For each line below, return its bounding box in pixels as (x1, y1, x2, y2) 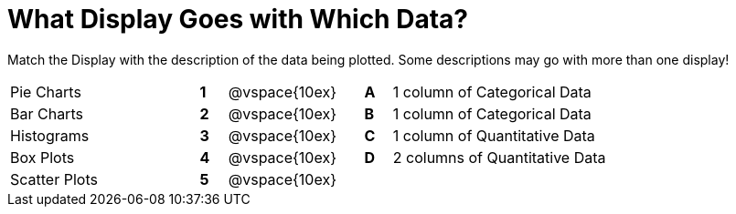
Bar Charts (10, 104, 83, 123)
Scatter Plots (10, 169, 98, 189)
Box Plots (10, 148, 75, 167)
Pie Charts (10, 82, 81, 101)
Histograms (10, 126, 90, 145)
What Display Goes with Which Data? (7, 4, 468, 35)
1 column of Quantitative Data (392, 126, 595, 145)
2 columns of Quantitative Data (392, 148, 606, 167)
